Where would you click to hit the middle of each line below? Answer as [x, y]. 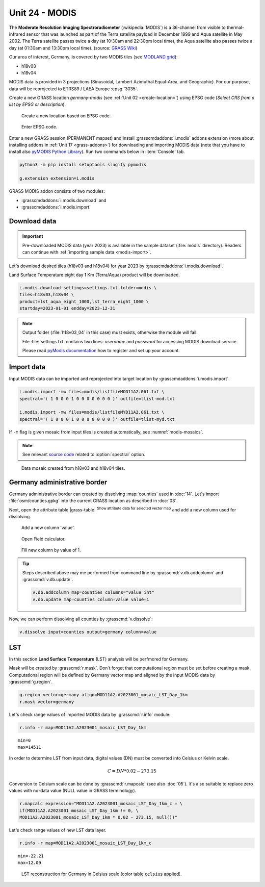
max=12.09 [29, 863]
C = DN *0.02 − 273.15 [132, 771]
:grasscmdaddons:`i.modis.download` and [64, 200]
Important [33, 236]
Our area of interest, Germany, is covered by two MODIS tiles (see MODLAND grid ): [93, 57]
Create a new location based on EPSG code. [66, 116]
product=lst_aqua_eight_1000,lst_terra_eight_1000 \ [84, 301]
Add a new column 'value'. [48, 528]
